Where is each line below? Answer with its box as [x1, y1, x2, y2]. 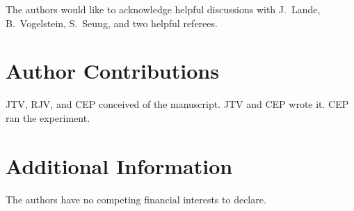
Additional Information [6, 151, 233, 180]
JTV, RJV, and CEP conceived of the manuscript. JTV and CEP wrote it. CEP [6, 97, 349, 111]
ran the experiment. [6, 110, 90, 125]
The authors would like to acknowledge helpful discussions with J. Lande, [6, 2, 321, 16]
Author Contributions [6, 56, 219, 85]
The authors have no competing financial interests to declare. [6, 192, 266, 206]
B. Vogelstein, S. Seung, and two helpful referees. [6, 15, 218, 30]
